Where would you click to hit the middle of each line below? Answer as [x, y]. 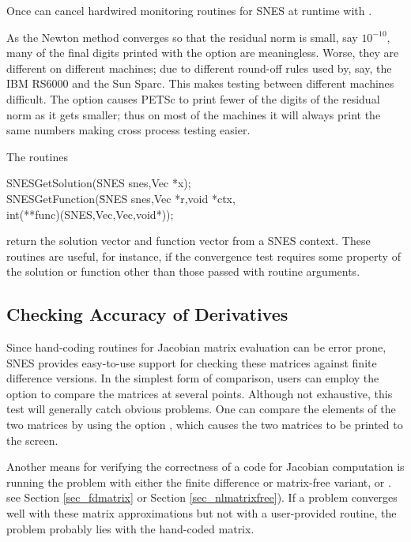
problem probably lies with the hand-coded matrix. [130, 528]
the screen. [32, 440]
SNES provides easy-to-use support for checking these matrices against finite [192, 362]
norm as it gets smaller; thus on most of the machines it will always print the [194, 114]
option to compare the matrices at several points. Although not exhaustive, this [200, 393]
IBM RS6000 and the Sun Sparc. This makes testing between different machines [200, 83]
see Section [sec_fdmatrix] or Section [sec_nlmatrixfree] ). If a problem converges [202, 497]
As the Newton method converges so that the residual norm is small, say [182, 37]
